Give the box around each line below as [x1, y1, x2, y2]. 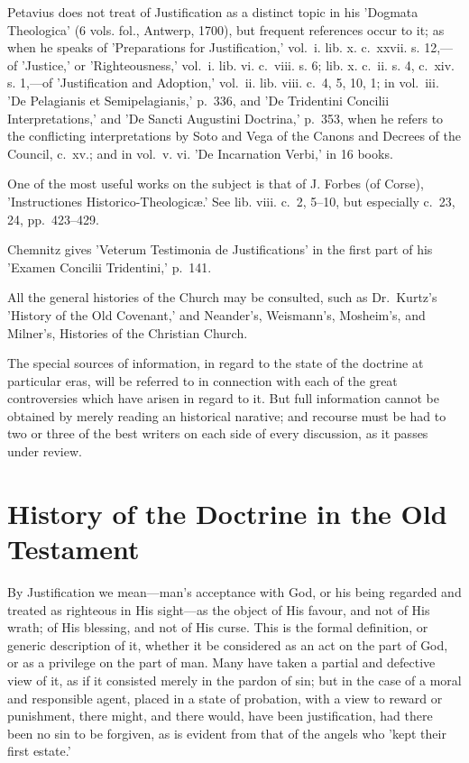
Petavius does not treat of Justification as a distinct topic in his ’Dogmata [7, 3, 418, 21]
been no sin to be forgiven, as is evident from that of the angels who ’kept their [7, 723, 446, 742]
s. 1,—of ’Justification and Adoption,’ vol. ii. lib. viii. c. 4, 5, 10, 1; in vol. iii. [7, 73, 439, 92]
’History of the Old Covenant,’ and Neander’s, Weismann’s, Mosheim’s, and [7, 305, 426, 324]
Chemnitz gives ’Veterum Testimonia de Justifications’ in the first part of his [7, 240, 433, 259]
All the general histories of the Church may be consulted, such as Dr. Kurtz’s [7, 288, 437, 307]
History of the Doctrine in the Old [7, 494, 447, 531]
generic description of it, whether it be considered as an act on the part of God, [7, 635, 448, 654]
